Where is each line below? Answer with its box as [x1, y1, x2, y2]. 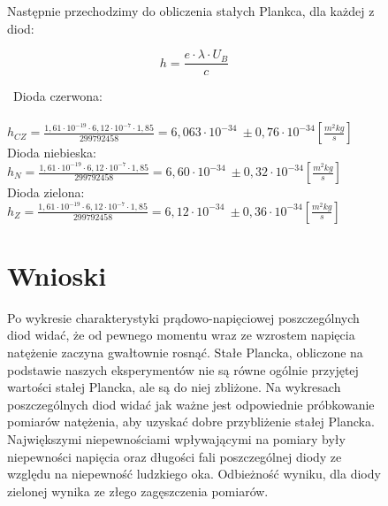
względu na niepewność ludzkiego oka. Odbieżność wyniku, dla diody [7, 464, 381, 483]
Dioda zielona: [7, 183, 85, 202]
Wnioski [7, 257, 107, 293]
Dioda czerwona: [12, 87, 103, 105]
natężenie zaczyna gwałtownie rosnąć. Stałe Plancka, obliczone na [7, 342, 363, 361]
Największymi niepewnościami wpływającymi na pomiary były [7, 429, 346, 448]
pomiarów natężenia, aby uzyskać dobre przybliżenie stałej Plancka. [7, 412, 375, 431]
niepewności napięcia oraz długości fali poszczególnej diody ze [7, 447, 342, 465]
